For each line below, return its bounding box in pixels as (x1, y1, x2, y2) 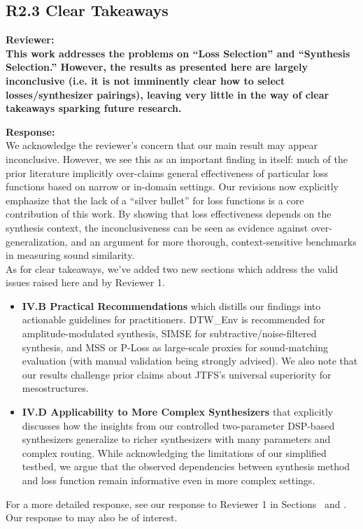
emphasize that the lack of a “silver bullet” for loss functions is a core (6, 192, 304, 207)
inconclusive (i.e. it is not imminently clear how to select (6, 73, 285, 87)
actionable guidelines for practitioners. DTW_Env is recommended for (22, 312, 325, 327)
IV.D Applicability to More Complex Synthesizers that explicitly (22, 404, 334, 419)
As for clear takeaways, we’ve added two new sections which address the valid (6, 261, 339, 276)
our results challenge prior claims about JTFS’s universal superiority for (22, 367, 332, 381)
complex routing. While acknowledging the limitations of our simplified (22, 445, 327, 460)
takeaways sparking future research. (6, 101, 182, 115)
